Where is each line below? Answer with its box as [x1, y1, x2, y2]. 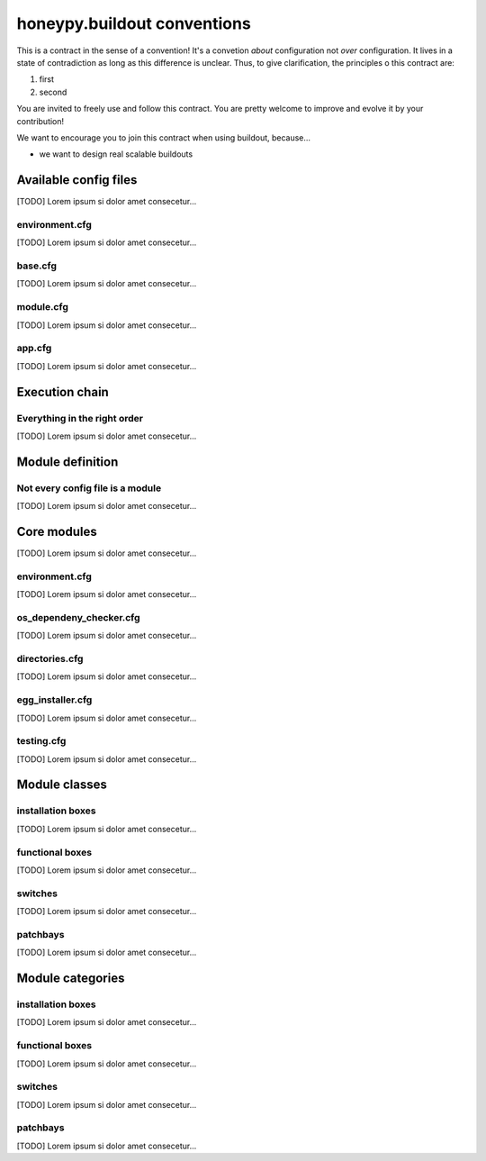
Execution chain [16, 384, 110, 400]
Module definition [16, 454, 119, 469]
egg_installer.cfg [16, 694, 93, 706]
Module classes [16, 777, 107, 793]
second [39, 86, 67, 97]
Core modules [16, 523, 98, 540]
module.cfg [16, 301, 69, 313]
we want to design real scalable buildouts [39, 149, 193, 159]
